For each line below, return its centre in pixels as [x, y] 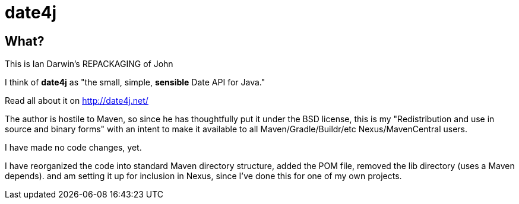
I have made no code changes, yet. [73, 148]
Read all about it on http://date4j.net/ [77, 101]
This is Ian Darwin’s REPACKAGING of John [89, 64]
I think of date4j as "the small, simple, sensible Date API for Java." [135, 82]
